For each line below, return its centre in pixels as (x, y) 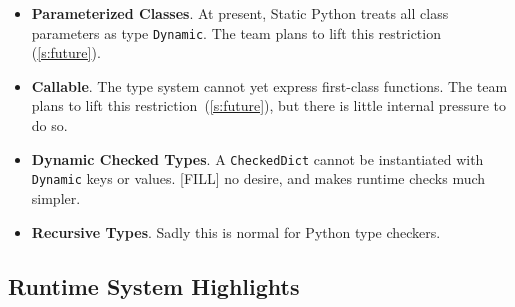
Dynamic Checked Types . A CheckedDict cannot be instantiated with (257, 158)
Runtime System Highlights (154, 285)
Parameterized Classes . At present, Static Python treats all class (240, 13)
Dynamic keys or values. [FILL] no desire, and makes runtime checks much (258, 178)
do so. (49, 125)
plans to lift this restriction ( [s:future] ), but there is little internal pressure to (268, 105)
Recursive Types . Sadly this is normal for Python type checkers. (236, 231)
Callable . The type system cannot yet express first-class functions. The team (269, 85)
